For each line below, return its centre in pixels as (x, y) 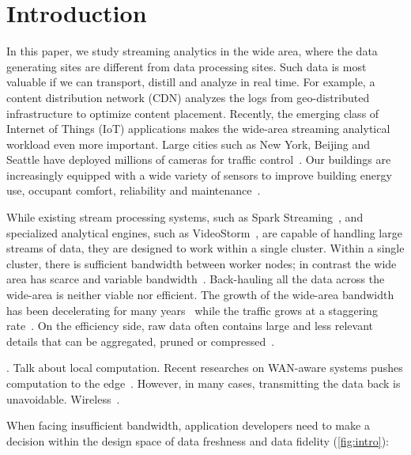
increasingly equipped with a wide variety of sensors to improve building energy (199, 174)
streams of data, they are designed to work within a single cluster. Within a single (205, 248)
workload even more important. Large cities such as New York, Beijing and (189, 144)
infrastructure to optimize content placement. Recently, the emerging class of (193, 113)
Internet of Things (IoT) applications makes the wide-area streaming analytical (198, 129)
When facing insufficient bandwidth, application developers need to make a (188, 425)
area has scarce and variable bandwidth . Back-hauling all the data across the (196, 279)
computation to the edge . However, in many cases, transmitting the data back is (204, 383)
